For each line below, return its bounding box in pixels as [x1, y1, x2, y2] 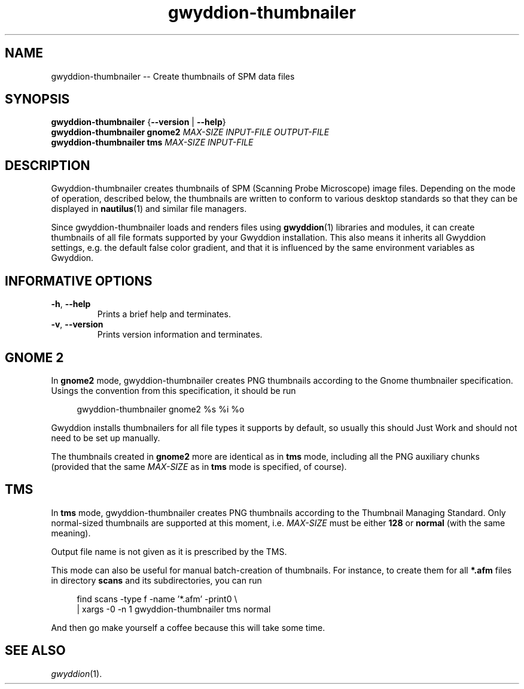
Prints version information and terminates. [97, 329, 263, 340]
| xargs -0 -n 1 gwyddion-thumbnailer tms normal [77, 603, 271, 614]
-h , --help [51, 299, 91, 309]
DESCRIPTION [5, 157, 90, 173]
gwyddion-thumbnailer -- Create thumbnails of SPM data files [51, 71, 295, 81]
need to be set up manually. [51, 432, 160, 443]
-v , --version [51, 319, 103, 330]
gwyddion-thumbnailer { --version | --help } [51, 117, 226, 128]
